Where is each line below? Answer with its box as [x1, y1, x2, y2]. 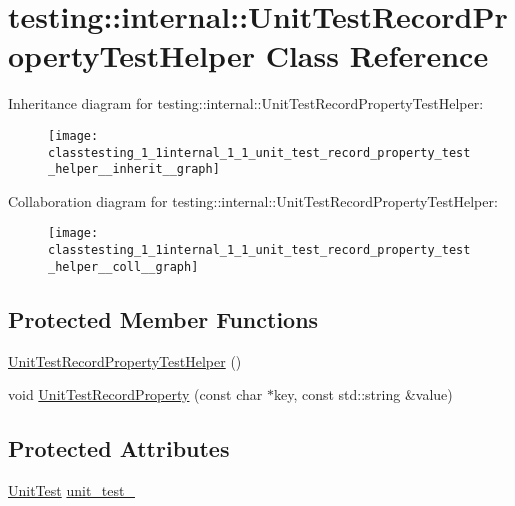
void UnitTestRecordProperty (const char [8, 384, 263, 405]
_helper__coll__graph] [48, 259, 199, 274]
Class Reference [265, 35, 489, 76]
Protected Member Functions [8, 303, 319, 334]
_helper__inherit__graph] [48, 162, 220, 177]
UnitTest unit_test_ [8, 480, 135, 501]
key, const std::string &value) [273, 384, 453, 405]
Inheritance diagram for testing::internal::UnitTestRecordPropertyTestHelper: [8, 93, 484, 114]
